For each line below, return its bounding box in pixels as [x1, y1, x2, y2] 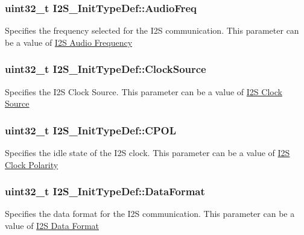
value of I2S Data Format [5, 219, 99, 232]
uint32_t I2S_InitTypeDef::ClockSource [5, 61, 206, 77]
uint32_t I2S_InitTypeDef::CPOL [5, 122, 177, 137]
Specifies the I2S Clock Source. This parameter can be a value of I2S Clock [5, 85, 282, 98]
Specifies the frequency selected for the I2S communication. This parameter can [5, 24, 299, 37]
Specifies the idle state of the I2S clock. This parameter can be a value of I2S [5, 146, 290, 159]
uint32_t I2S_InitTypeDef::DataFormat [5, 184, 205, 199]
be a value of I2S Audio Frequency [5, 36, 133, 48]
